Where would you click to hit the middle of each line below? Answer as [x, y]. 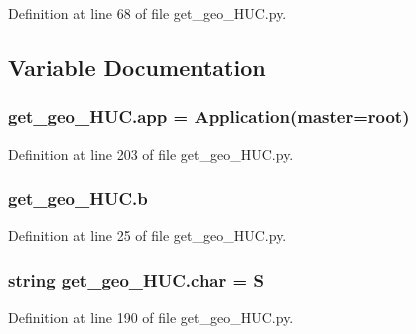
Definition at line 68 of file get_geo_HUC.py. [147, 13]
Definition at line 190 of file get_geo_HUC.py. [151, 317]
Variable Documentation [137, 66]
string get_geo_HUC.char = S [136, 279]
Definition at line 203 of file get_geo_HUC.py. [151, 153]
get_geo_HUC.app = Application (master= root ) [209, 116]
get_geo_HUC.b [78, 198]
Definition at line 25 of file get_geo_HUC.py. [147, 235]
